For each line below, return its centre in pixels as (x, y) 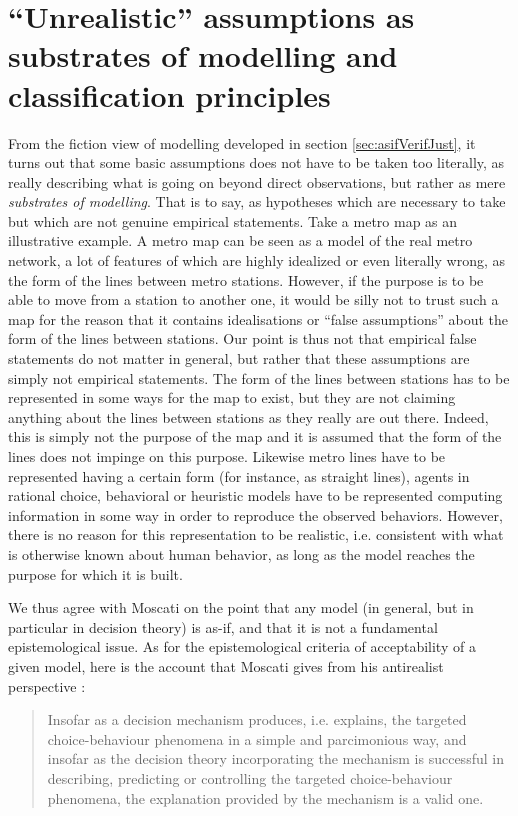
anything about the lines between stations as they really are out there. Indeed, (248, 416)
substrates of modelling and (203, 55)
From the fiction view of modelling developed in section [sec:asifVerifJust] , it (242, 142)
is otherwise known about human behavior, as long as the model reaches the (241, 553)
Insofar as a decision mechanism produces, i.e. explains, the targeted (257, 719)
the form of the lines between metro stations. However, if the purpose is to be (246, 279)
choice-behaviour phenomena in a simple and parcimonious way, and (257, 738)
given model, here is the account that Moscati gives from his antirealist (226, 665)
